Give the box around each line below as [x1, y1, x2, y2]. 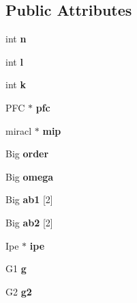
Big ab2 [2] [5, 215, 53, 229]
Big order [5, 146, 49, 161]
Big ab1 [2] [5, 192, 53, 207]
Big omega [5, 169, 54, 183]
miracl [5, 123, 32, 137]
